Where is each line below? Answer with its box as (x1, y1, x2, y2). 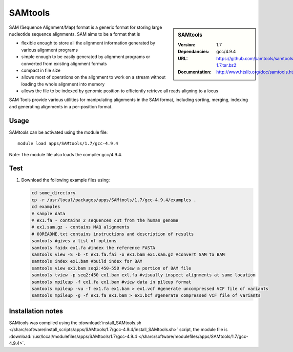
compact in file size (21, 67, 61, 73)
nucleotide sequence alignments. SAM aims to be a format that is (9, 31, 140, 37)
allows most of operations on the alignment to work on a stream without (21, 74, 166, 80)
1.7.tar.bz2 (216, 62, 237, 68)
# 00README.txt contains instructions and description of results (31, 231, 194, 237)
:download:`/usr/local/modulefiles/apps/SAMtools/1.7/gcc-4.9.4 (9, 333, 138, 339)
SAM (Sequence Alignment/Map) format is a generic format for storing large (9, 24, 162, 30)
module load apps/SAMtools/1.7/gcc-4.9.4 (18, 141, 118, 146)
